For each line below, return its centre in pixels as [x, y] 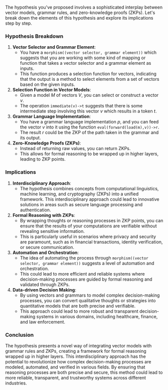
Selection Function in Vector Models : [52, 90]
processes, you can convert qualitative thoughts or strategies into [88, 300]
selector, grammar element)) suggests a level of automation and [87, 263]
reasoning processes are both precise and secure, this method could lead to [84, 372]
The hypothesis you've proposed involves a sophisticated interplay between [84, 7]
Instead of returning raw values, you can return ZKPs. [75, 149]
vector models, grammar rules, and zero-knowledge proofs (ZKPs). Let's [80, 13]
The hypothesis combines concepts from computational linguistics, [89, 188]
